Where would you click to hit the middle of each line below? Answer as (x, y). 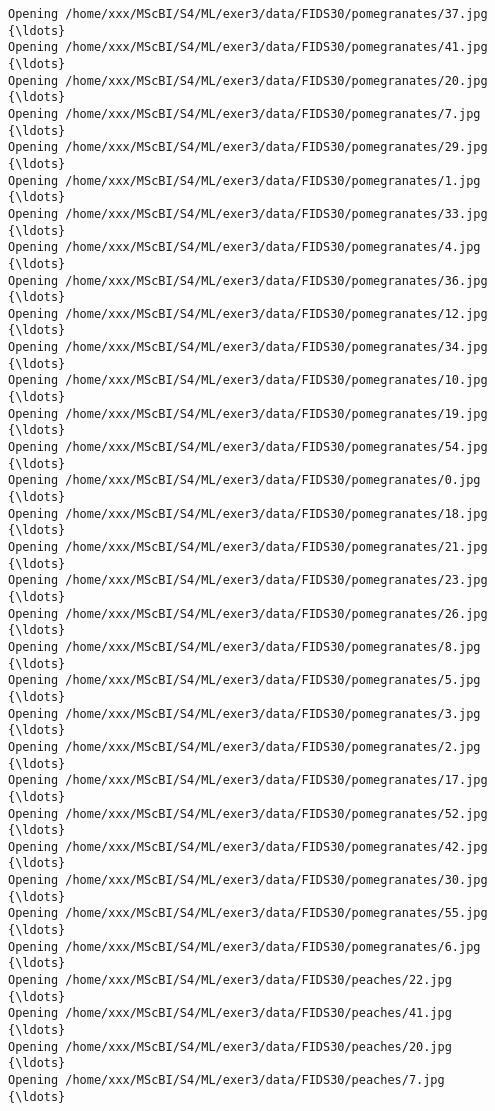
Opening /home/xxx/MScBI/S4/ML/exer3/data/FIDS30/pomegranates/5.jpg (244, 680)
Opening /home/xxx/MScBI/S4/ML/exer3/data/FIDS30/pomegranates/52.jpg (248, 813)
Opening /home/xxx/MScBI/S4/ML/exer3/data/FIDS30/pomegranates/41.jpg (248, 47)
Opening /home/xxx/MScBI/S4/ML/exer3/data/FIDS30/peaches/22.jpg (230, 980)
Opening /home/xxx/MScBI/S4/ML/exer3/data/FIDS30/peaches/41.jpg (230, 1013)
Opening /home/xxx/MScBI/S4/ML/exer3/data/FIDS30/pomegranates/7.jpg (244, 113)
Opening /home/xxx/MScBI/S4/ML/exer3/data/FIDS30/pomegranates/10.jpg (248, 380)
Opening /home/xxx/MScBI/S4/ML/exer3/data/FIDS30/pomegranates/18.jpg (248, 513)
